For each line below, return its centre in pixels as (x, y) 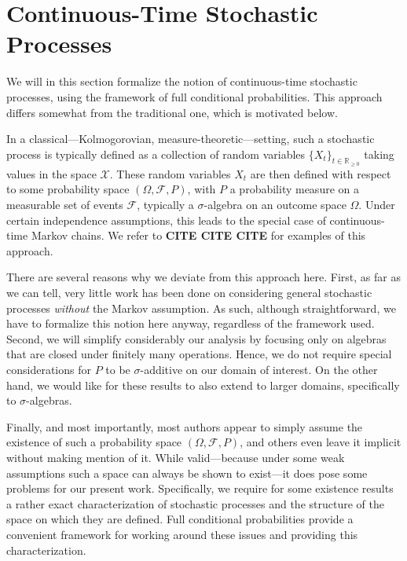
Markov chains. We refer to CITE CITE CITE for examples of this (198, 235)
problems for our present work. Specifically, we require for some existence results (200, 488)
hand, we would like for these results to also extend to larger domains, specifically (203, 385)
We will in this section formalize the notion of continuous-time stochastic (182, 81)
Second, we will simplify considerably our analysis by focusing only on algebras (196, 338)
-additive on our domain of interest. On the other (259, 370)
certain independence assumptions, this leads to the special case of (166, 220)
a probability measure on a (294, 189)
